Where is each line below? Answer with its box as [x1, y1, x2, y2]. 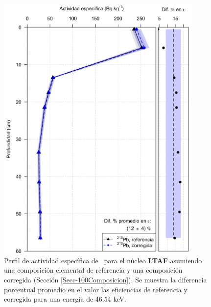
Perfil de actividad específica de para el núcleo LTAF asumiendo [4, 255, 202, 265]
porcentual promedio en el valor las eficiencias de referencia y [4, 284, 188, 294]
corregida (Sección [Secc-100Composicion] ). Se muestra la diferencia [4, 274, 207, 284]
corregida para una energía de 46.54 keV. [4, 294, 126, 304]
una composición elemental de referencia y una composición [4, 265, 183, 275]
